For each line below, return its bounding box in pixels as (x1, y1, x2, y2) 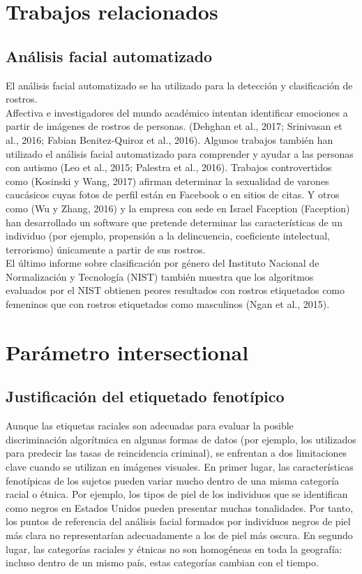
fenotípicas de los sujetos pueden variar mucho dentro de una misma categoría (6, 473, 340, 487)
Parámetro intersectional (6, 337, 249, 366)
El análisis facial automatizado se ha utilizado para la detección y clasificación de (6, 78, 353, 92)
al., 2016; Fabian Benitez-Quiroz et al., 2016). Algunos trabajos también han (6, 132, 333, 147)
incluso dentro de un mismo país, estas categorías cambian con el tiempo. (6, 555, 319, 570)
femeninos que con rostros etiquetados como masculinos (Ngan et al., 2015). (6, 297, 330, 311)
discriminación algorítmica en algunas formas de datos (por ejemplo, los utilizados (6, 432, 356, 446)
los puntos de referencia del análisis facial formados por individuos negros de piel (6, 514, 351, 529)
